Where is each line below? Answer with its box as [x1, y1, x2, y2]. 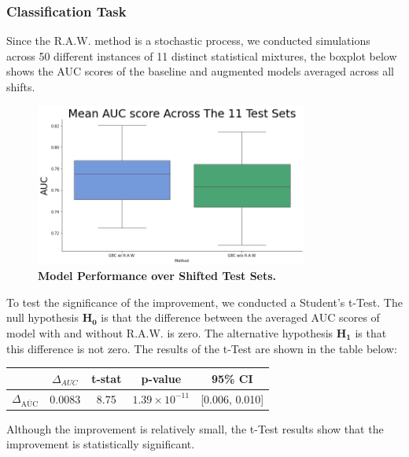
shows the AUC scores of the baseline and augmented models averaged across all [6, 63, 394, 79]
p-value [141, 370, 182, 386]
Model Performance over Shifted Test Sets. [38, 267, 277, 284]
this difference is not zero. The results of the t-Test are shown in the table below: [6, 340, 397, 356]
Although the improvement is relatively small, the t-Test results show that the [6, 420, 384, 437]
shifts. [6, 79, 35, 94]
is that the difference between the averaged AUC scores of [101, 309, 380, 326]
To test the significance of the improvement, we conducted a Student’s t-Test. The [6, 293, 403, 310]
